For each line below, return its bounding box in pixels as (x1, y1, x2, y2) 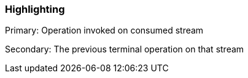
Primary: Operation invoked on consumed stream (5, 25, 204, 36)
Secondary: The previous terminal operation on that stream (5, 44, 244, 55)
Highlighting (5, 3, 65, 15)
